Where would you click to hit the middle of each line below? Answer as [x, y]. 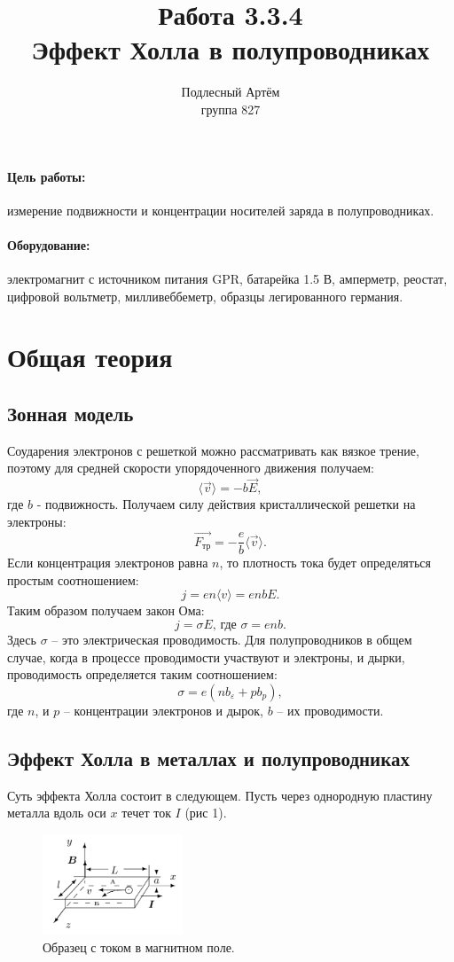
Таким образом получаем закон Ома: [106, 610]
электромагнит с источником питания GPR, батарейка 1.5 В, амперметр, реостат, [227, 279]
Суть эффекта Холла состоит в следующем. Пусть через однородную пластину [220, 795]
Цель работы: [47, 176]
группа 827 [231, 109]
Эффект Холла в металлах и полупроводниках [209, 758]
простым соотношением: [73, 579]
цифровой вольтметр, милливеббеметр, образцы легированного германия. [205, 296]
